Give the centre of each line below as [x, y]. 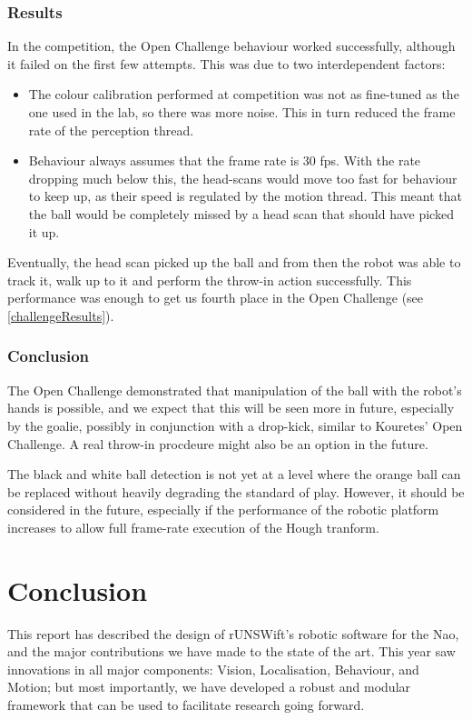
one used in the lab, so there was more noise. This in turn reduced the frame [242, 112]
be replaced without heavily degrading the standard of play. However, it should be [236, 491]
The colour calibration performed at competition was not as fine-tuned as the [244, 94]
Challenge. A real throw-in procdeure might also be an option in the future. [218, 443]
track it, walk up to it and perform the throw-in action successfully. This [210, 280]
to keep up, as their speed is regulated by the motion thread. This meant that [245, 196]
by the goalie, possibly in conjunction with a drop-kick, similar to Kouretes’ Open [235, 425]
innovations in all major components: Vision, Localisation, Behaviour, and [213, 669]
